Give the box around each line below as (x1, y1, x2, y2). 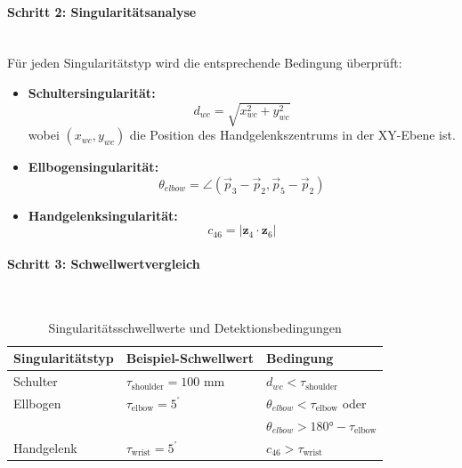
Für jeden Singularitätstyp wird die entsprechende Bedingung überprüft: (7, 53, 402, 72)
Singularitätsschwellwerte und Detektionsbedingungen (48, 318, 342, 336)
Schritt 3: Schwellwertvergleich (7, 254, 200, 272)
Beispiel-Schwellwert (126, 349, 255, 367)
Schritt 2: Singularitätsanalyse (7, 2, 197, 20)
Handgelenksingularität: (28, 206, 178, 224)
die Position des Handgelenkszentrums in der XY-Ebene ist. (129, 125, 456, 144)
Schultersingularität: (28, 83, 156, 101)
